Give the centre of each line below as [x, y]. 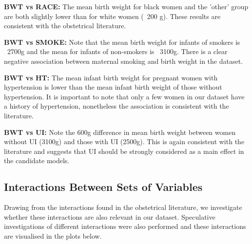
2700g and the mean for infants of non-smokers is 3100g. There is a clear [117, 51]
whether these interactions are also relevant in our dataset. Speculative [110, 216]
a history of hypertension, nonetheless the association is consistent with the [116, 106]
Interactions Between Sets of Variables [103, 187]
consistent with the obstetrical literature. [65, 26]
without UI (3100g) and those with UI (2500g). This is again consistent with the [124, 141]
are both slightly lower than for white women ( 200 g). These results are [112, 16]
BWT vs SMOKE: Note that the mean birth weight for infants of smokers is [122, 42]
